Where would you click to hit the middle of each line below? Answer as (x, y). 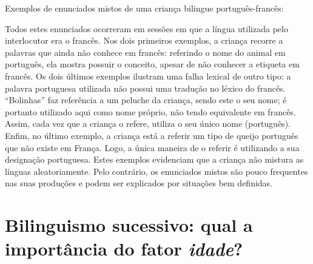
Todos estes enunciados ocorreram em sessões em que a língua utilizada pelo (146, 28)
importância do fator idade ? (124, 249)
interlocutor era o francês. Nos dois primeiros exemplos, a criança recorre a (144, 40)
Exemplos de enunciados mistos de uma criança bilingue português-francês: (144, 8)
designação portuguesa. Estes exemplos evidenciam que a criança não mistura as (154, 159)
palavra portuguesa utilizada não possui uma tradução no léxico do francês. (145, 88)
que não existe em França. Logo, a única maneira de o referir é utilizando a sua (152, 147)
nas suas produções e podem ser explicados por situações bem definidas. (139, 183)
